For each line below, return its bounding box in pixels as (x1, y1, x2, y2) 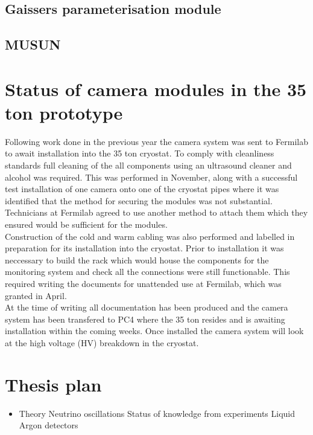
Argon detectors (19, 419, 78, 431)
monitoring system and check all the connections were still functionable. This (5, 265, 290, 278)
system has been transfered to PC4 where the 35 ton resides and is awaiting (5, 312, 285, 325)
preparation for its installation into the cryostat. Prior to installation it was (5, 242, 284, 254)
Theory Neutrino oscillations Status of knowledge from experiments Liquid (19, 407, 296, 419)
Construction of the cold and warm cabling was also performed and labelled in (5, 230, 295, 242)
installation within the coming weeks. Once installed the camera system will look (5, 324, 304, 337)
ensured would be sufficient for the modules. (5, 218, 168, 231)
